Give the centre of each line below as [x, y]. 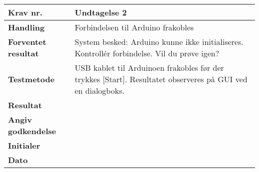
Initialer [24, 145]
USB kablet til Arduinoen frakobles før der [149, 68]
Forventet [27, 42]
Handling [26, 27]
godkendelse [32, 131]
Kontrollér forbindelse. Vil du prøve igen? [147, 53]
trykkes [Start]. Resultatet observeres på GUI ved [161, 79]
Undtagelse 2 [101, 12]
